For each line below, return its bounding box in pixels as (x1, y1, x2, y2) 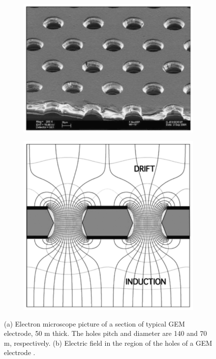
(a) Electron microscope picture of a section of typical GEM (4, 318, 185, 329)
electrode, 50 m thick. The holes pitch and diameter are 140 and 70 (4, 328, 207, 338)
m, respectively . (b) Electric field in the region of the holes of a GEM (4, 337, 213, 348)
